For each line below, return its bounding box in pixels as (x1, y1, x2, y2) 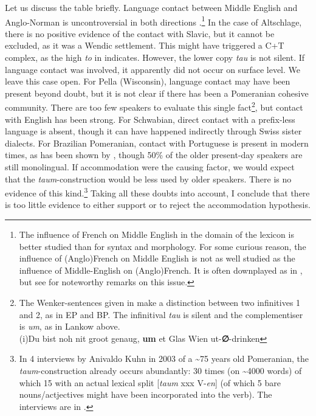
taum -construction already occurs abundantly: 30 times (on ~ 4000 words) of (19, 364, 302, 376)
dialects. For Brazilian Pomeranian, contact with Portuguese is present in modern (5, 136, 309, 149)
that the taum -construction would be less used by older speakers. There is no (5, 172, 292, 185)
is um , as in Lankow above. (19, 320, 120, 333)
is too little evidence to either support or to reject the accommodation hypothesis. (5, 198, 311, 211)
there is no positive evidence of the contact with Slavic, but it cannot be (5, 27, 275, 40)
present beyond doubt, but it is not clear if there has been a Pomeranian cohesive (5, 86, 309, 99)
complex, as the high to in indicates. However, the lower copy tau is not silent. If (5, 51, 305, 64)
